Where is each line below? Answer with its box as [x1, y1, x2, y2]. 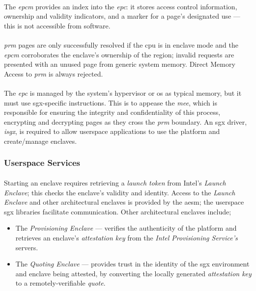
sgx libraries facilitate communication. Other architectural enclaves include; [4, 206, 231, 216]
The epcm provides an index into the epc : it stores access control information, [4, 1, 237, 11]
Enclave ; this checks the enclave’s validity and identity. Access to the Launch [4, 187, 235, 197]
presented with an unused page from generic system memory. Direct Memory [4, 59, 235, 69]
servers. [15, 242, 38, 252]
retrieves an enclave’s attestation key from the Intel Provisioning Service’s [15, 232, 238, 242]
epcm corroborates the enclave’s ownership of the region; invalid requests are [4, 49, 234, 59]
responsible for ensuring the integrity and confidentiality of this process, [4, 107, 221, 117]
